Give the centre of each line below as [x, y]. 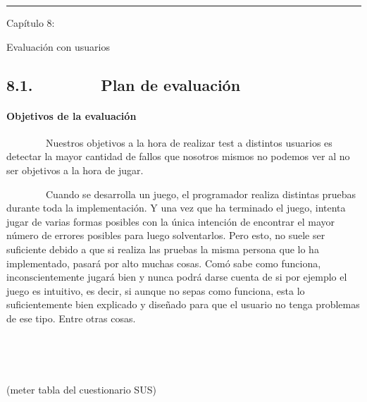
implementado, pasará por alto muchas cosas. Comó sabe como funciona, [164, 263]
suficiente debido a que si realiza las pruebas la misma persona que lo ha [163, 249]
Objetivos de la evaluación [71, 115]
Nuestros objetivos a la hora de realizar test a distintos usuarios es [189, 142]
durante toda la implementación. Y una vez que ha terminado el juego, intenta [176, 208]
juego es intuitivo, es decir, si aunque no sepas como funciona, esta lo [156, 290]
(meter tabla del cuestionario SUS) [81, 389]
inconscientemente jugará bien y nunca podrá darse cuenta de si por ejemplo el [177, 277]
